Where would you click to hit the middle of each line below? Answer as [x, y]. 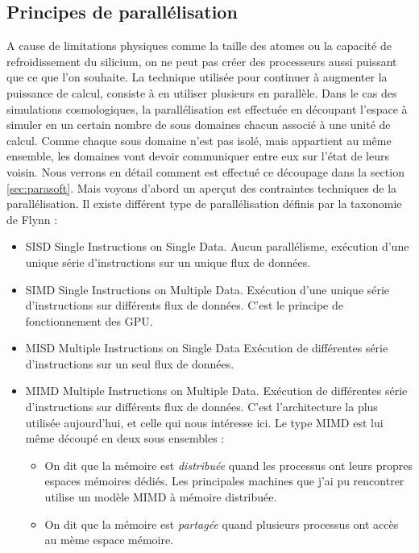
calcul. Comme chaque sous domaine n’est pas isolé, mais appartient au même [199, 140]
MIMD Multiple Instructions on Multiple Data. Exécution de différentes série [216, 391]
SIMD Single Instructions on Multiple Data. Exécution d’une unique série [207, 289]
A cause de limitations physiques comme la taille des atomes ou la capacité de [199, 46]
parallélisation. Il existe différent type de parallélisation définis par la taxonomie [204, 204]
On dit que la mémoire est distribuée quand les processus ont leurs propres [228, 465]
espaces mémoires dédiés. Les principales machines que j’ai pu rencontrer [224, 481]
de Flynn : [32, 219]
